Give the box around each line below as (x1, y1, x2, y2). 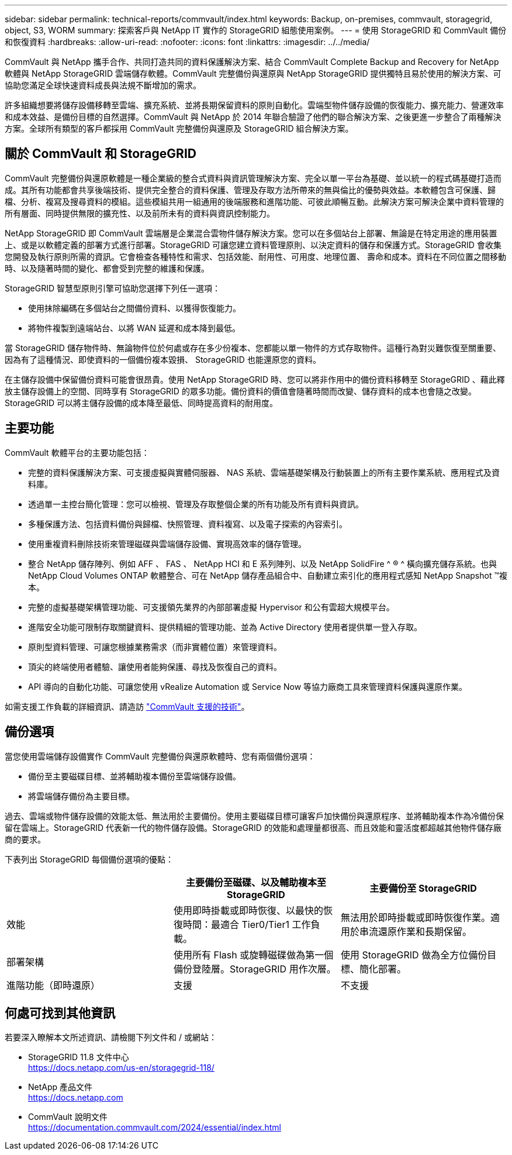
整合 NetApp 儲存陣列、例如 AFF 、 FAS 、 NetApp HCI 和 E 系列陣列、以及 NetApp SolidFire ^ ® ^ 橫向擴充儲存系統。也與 (28, 558, 497, 569)
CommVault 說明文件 (28, 1112, 108, 1122)
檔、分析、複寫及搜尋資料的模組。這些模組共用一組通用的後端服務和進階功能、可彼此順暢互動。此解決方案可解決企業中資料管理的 (5, 196, 504, 207)
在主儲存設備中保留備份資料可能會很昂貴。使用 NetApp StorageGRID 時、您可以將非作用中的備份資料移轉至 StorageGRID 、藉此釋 (5, 374, 505, 384)
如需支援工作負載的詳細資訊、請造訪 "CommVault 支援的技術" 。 (5, 701, 250, 711)
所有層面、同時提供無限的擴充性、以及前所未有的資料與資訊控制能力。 (5, 208, 275, 218)
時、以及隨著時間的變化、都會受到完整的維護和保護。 (5, 263, 209, 273)
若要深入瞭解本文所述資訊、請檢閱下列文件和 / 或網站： (5, 1032, 217, 1043)
